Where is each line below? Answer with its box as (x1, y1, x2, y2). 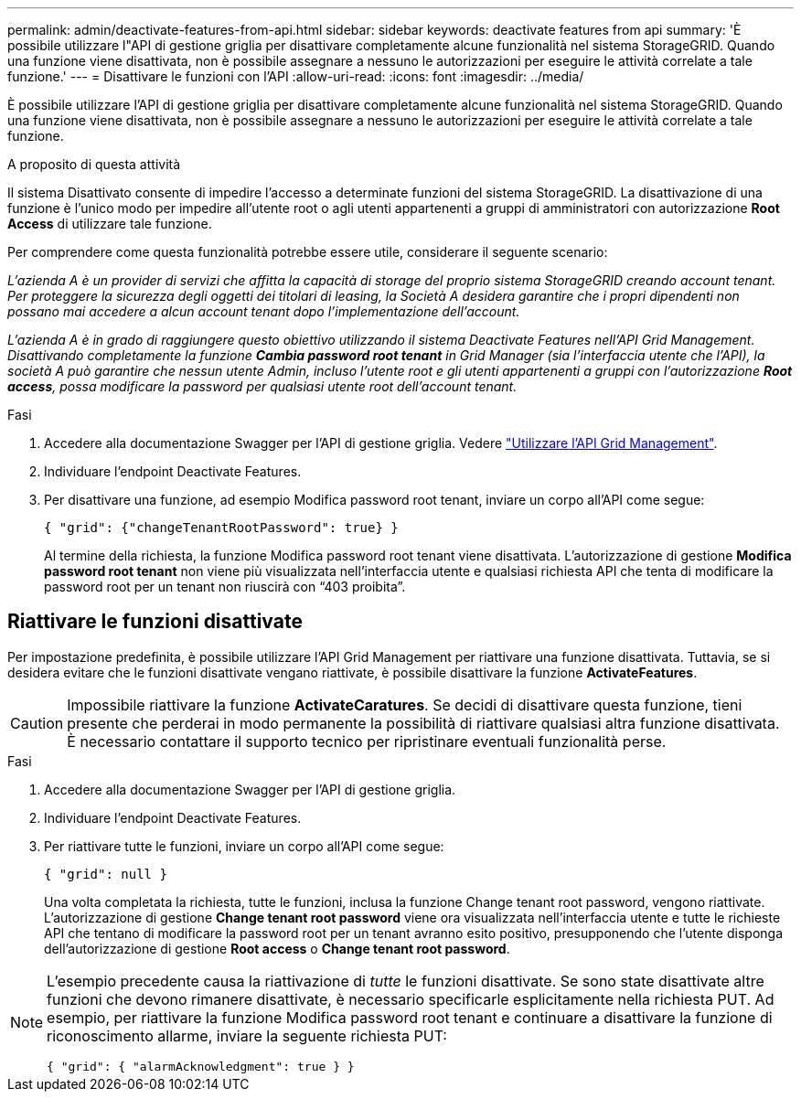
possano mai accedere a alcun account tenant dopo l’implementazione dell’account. (7, 304, 520, 319)
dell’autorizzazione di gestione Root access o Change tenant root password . (44, 940, 510, 956)
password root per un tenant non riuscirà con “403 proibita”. (44, 579, 406, 594)
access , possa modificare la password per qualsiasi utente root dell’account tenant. (7, 379, 518, 394)
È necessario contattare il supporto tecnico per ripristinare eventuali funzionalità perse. (67, 731, 667, 751)
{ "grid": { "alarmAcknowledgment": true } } (47, 1059, 355, 1073)
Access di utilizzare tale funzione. (7, 216, 212, 231)
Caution (10, 713, 64, 732)
